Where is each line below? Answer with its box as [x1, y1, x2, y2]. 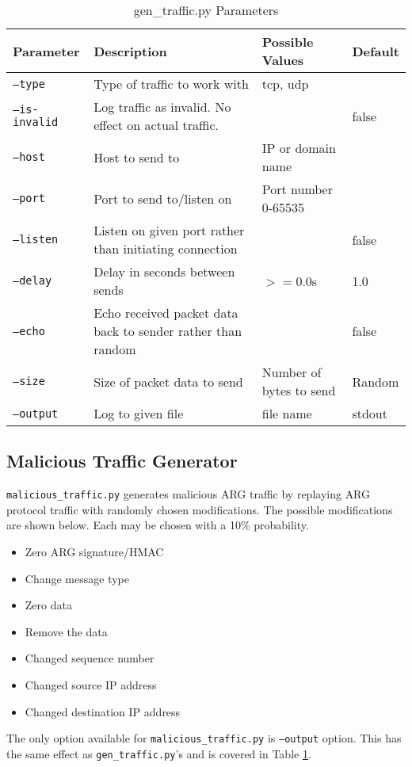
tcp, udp [261, 74, 309, 93]
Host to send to [93, 147, 180, 166]
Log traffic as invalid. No [93, 97, 231, 116]
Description [93, 41, 167, 60]
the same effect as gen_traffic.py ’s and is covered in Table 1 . [6, 745, 311, 761]
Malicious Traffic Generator [6, 448, 238, 473]
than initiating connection [93, 239, 238, 258]
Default [352, 41, 399, 60]
